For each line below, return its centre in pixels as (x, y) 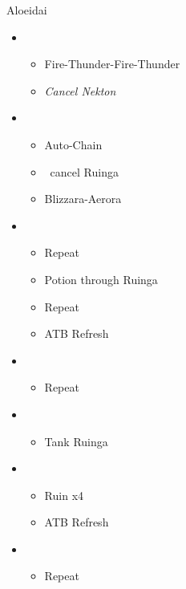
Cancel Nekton (80, 90)
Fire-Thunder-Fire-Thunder (112, 64)
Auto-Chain (73, 144)
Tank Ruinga (76, 441)
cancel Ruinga (84, 171)
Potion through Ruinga (101, 279)
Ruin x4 (64, 495)
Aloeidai (27, 10)
